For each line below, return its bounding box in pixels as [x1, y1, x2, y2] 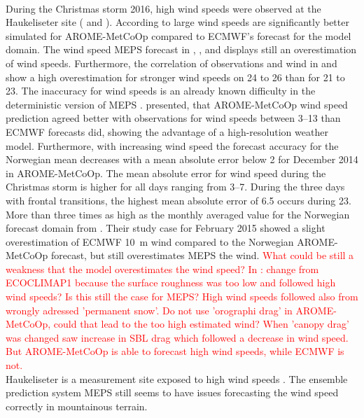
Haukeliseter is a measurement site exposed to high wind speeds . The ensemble [6, 371, 348, 386]
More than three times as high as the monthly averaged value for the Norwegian [6, 207, 350, 221]
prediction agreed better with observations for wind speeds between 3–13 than [6, 111, 341, 125]
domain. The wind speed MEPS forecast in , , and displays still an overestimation [6, 42, 357, 57]
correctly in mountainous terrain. [6, 398, 148, 413]
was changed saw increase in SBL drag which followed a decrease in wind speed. [6, 330, 349, 344]
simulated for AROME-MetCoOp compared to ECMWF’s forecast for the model [6, 28, 351, 43]
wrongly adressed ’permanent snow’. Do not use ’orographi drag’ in [6, 302, 293, 317]
